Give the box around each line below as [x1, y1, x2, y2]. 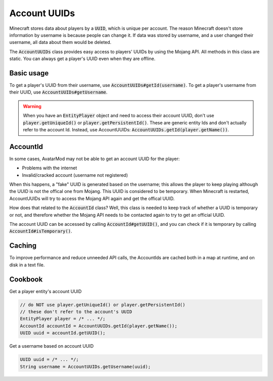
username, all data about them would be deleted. [9, 39, 112, 45]
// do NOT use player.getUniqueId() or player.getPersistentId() [20, 302, 186, 308]
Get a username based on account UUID [9, 343, 94, 349]
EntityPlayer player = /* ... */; [20, 316, 106, 322]
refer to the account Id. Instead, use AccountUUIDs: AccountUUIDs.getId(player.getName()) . [23, 126, 230, 132]
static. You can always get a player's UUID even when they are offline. [9, 56, 156, 62]
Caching [9, 242, 37, 250]
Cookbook [9, 275, 43, 283]
